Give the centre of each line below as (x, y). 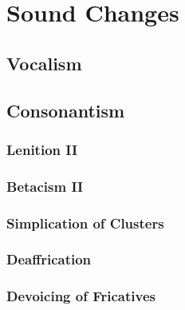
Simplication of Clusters (85, 223)
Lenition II (42, 149)
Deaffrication (49, 259)
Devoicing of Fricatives (81, 296)
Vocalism (44, 63)
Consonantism (66, 110)
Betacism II (45, 186)
